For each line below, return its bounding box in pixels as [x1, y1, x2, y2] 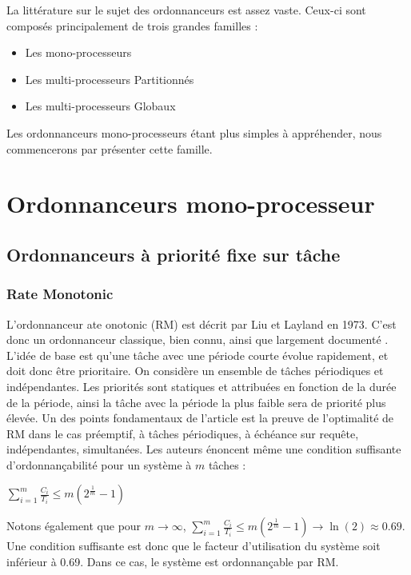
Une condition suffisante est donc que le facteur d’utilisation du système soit [6, 537, 381, 554]
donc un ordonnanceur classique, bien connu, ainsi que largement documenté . [6, 331, 389, 348]
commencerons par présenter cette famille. [6, 140, 213, 157]
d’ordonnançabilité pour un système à [6, 456, 192, 473]
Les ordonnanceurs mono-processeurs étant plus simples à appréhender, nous [6, 124, 382, 141]
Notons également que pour [6, 517, 142, 534]
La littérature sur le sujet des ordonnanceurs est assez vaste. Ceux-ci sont [6, 2, 366, 18]
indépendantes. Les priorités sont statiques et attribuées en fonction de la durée [6, 377, 397, 394]
